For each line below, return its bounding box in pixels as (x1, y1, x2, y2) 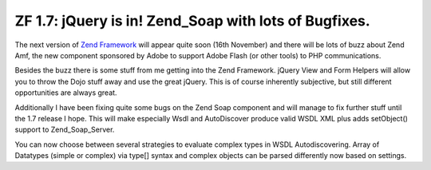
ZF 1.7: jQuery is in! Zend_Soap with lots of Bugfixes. (14, 12, 370, 30)
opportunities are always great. (14, 88, 117, 97)
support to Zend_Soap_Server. (14, 125, 115, 135)
